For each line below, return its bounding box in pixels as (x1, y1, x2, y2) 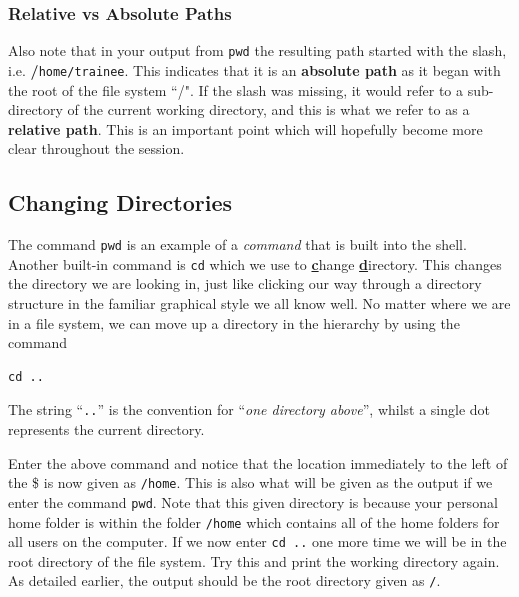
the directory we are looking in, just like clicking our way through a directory (8, 273, 482, 294)
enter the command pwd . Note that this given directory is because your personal (8, 491, 498, 512)
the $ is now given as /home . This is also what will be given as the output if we (8, 472, 493, 493)
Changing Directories (8, 187, 233, 218)
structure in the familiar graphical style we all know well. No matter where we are (8, 293, 511, 314)
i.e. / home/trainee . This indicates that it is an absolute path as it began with (8, 59, 501, 80)
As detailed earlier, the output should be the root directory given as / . (8, 570, 441, 591)
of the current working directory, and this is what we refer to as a (67, 99, 470, 120)
